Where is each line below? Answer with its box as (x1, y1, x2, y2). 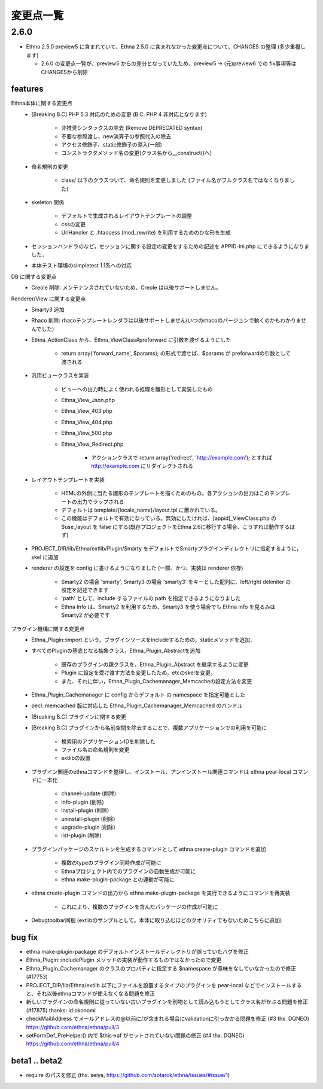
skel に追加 (31, 553, 59, 561)
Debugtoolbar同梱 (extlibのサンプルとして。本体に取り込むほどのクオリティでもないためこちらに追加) (31, 917, 282, 924)
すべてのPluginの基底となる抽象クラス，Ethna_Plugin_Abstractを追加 (31, 647, 201, 655)
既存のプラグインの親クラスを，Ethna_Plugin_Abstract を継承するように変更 (61, 661, 249, 668)
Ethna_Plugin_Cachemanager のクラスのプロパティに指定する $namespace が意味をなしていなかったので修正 (26, 965, 296, 972)
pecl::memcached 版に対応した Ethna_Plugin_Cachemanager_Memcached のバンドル (31, 702, 243, 709)
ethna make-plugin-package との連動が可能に (61, 875, 175, 883)
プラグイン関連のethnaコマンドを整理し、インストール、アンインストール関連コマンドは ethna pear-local (31, 768, 291, 775)
